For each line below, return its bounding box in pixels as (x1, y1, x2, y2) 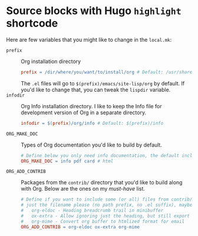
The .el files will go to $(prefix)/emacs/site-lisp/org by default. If (21, 79, 185, 87)
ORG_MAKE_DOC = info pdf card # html (21, 158, 114, 164)
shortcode (6, 16, 58, 30)
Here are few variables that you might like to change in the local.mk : (6, 36, 172, 43)
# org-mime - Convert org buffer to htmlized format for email (21, 218, 184, 224)
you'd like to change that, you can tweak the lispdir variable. (21, 86, 171, 93)
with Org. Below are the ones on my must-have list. (21, 185, 146, 192)
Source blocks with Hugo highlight (6, 4, 181, 18)
